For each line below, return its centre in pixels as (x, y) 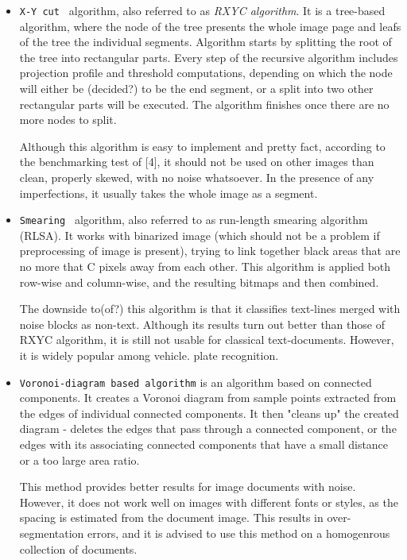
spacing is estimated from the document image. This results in (171, 518)
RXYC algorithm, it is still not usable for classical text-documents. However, (207, 340)
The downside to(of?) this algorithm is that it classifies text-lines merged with (210, 309)
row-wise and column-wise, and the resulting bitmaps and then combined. (199, 282)
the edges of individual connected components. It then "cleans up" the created (209, 413)
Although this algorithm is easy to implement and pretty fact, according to (202, 146)
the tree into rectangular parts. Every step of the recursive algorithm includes (209, 57)
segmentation (52, 533)
